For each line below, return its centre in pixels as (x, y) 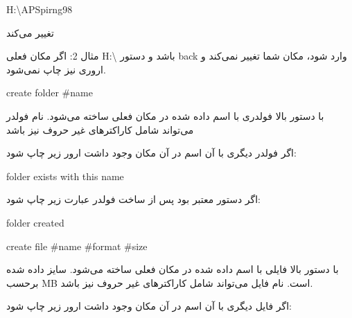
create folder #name (50, 92)
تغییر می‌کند (30, 32)
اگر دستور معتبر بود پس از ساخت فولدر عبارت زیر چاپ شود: (133, 199)
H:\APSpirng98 (39, 9)
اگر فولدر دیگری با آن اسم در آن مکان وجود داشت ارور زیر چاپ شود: (151, 153)
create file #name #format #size (77, 246)
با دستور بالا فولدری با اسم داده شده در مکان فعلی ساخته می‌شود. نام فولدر (165, 115)
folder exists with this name (65, 176)
